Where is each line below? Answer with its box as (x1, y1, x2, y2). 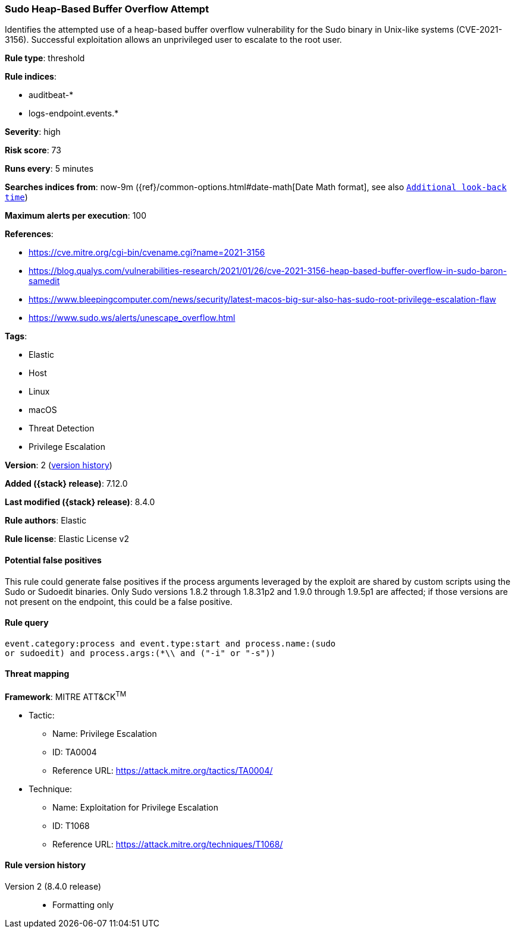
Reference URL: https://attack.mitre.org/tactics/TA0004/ (52, 765, 273, 776)
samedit (29, 276, 60, 286)
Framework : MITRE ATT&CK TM (5, 690, 127, 702)
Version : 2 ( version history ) (5, 460, 112, 471)
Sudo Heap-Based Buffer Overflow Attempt (5, 3, 209, 15)
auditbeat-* (29, 90, 74, 100)
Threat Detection (29, 423, 95, 434)
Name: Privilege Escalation (52, 728, 157, 739)
